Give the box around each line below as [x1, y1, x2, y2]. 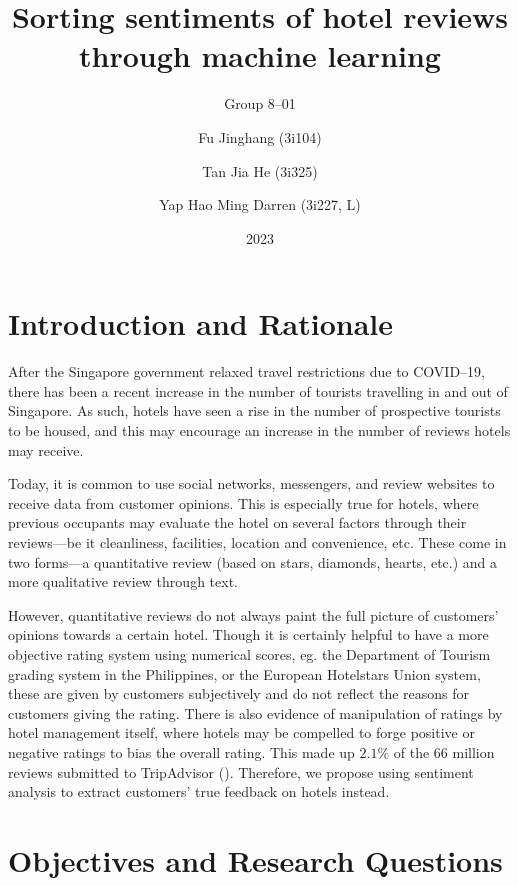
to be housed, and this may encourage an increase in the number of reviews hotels [8, 420, 511, 440]
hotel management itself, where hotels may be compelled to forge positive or [8, 722, 475, 743]
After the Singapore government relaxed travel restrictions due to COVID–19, [8, 361, 486, 382]
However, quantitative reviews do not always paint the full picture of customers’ [8, 604, 499, 625]
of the [393, 741, 430, 762]
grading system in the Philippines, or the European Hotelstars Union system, [8, 663, 481, 684]
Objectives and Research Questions [8, 839, 503, 880]
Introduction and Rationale [8, 303, 394, 344]
